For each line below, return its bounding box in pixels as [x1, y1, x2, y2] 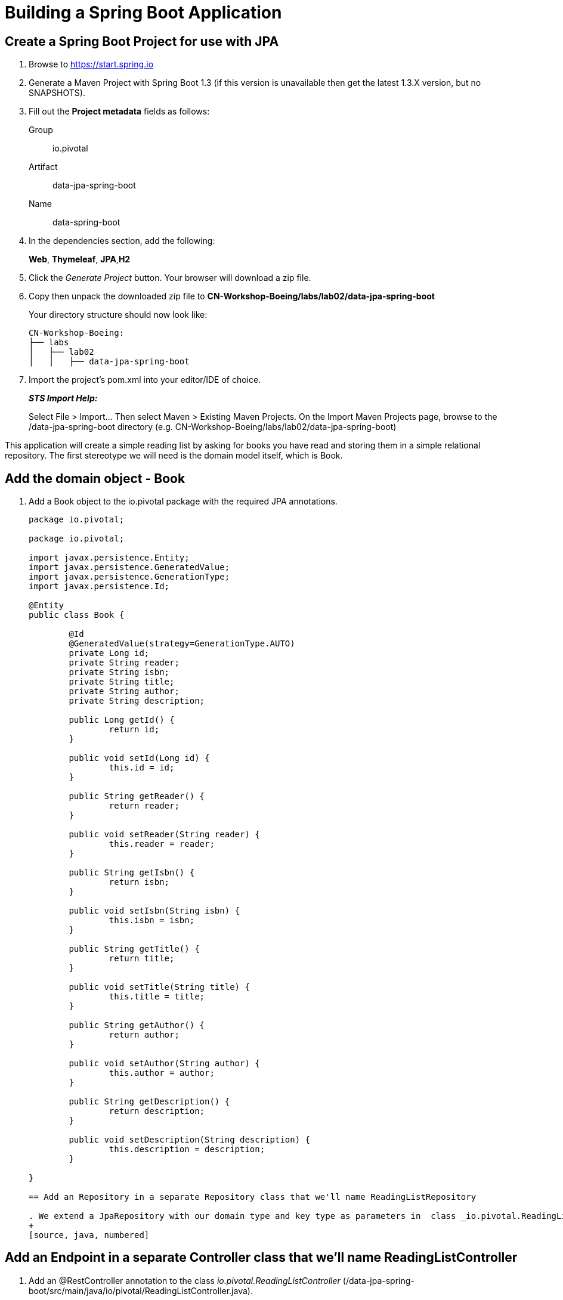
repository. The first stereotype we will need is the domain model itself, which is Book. [5, 450, 343, 461]
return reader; [109, 801, 180, 811]
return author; [109, 1030, 180, 1040]
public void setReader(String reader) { [69, 829, 260, 840]
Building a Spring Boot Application [5, 2, 282, 23]
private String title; [69, 677, 175, 687]
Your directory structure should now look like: [29, 309, 208, 320]
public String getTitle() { [69, 944, 200, 954]
